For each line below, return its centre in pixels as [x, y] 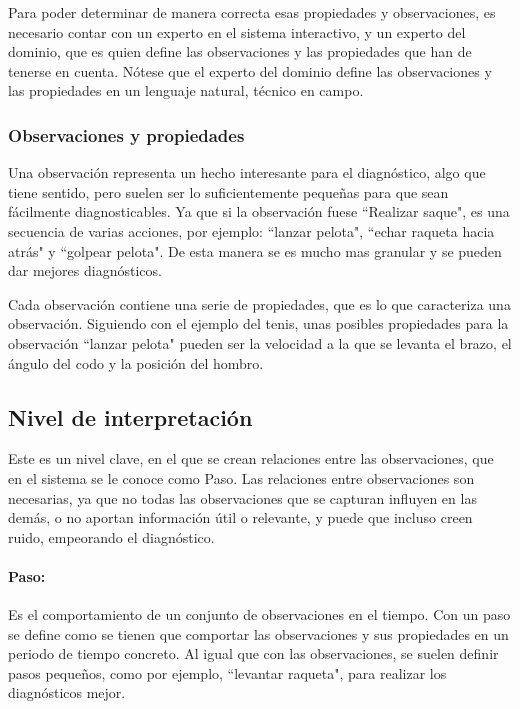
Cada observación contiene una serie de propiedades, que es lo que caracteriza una [259, 303]
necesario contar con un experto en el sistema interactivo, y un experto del [237, 31]
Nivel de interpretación [130, 416]
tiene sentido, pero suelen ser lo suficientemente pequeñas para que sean [228, 191]
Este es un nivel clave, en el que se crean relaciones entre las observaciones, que [251, 458]
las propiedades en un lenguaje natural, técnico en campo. [186, 90]
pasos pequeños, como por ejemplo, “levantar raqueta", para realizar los [227, 672]
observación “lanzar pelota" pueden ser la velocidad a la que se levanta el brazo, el [260, 342]
